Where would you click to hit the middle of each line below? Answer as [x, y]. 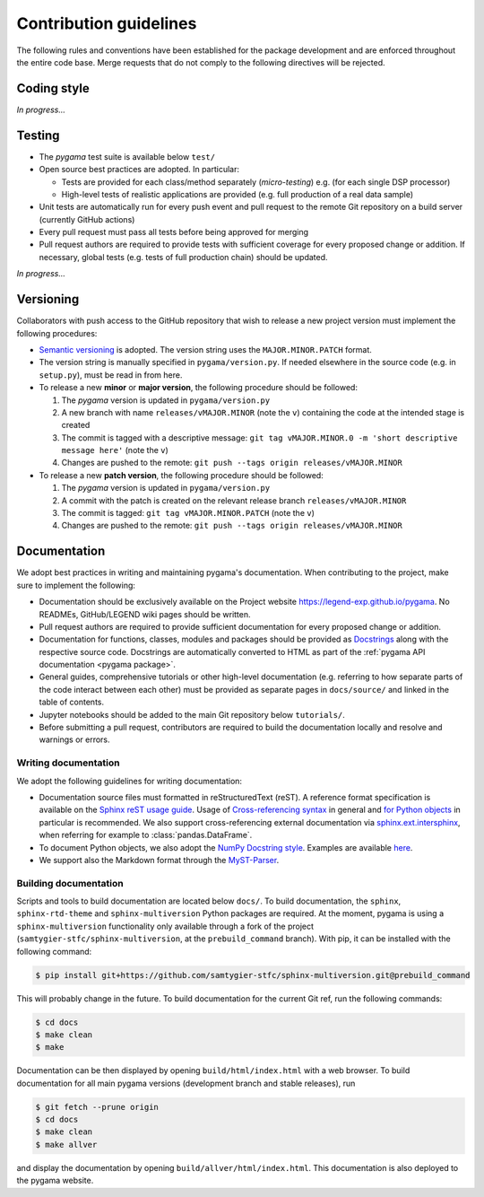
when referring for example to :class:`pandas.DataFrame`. [146, 835]
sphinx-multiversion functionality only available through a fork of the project [165, 926]
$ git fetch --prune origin [97, 1107]
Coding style [53, 88]
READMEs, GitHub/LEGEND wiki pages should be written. [145, 614]
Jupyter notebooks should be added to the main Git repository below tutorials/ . [192, 714]
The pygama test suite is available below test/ [127, 156]
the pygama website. [55, 1181]
